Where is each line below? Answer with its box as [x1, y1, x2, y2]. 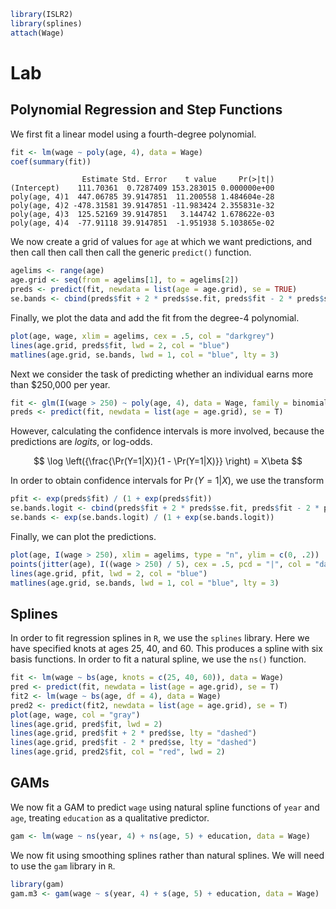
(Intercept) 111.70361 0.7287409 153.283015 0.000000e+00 [10, 183, 275, 194]
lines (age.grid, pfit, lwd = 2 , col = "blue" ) [10, 568, 208, 579]
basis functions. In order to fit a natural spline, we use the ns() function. [10, 653, 307, 665]
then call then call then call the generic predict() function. [10, 246, 252, 259]
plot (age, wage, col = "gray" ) [10, 710, 141, 720]
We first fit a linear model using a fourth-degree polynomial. [10, 128, 257, 140]
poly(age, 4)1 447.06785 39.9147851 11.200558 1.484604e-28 [10, 192, 275, 202]
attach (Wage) [10, 28, 65, 38]
